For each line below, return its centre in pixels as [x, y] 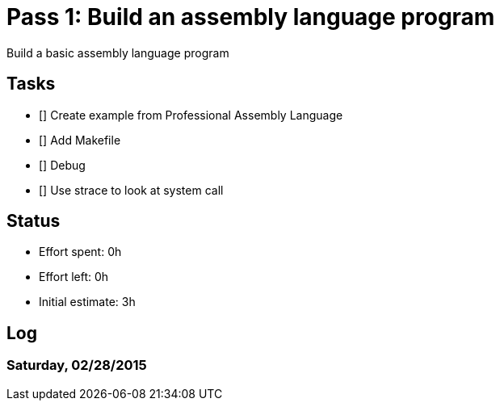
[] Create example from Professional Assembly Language [191, 115]
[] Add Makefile [80, 140]
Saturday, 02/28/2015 [77, 365]
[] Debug [62, 165]
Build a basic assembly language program [118, 52]
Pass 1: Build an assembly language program [251, 17]
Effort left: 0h [74, 277]
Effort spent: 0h [80, 252]
